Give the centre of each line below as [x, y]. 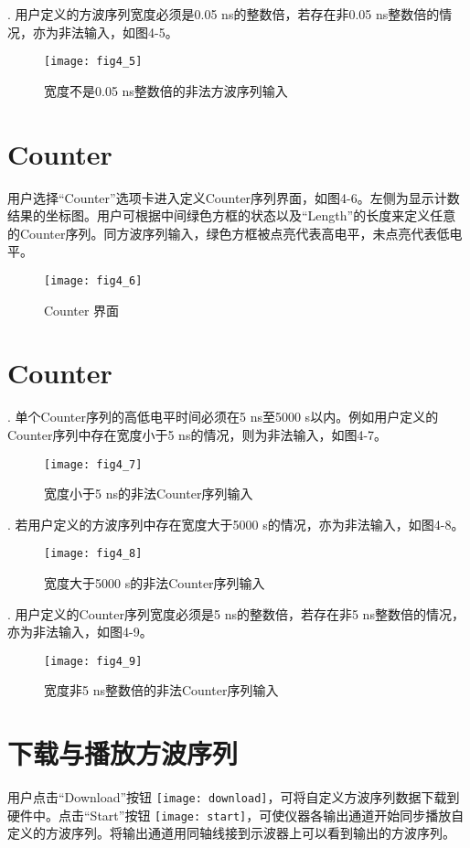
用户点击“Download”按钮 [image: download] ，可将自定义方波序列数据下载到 [234, 797]
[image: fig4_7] [93, 464]
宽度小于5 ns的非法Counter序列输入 [149, 494]
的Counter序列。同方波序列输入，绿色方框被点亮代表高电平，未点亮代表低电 [235, 233]
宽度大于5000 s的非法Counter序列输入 [155, 583]
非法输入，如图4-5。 [118, 32]
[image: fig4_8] [93, 554]
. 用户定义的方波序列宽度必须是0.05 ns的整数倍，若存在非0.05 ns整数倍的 [224, 14]
